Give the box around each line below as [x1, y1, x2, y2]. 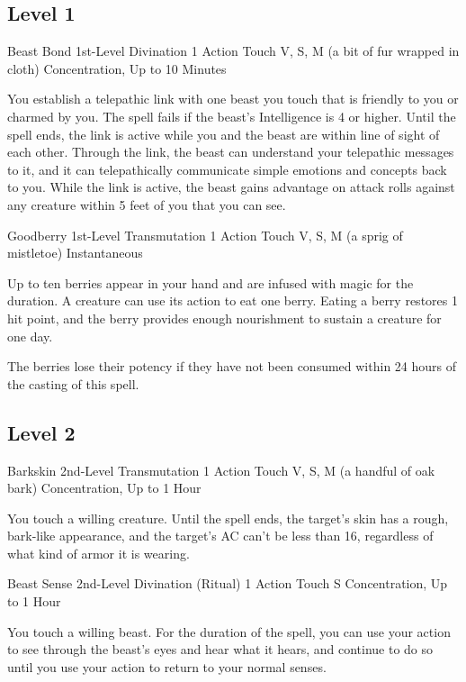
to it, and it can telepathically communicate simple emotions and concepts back [7, 159, 447, 178]
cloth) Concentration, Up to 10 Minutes [7, 59, 227, 77]
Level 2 [7, 418, 76, 446]
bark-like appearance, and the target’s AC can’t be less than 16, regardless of [7, 526, 434, 545]
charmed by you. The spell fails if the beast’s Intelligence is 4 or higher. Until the [7, 106, 456, 125]
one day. [7, 326, 53, 345]
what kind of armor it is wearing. [7, 543, 190, 562]
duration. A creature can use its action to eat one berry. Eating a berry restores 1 [7, 291, 458, 310]
